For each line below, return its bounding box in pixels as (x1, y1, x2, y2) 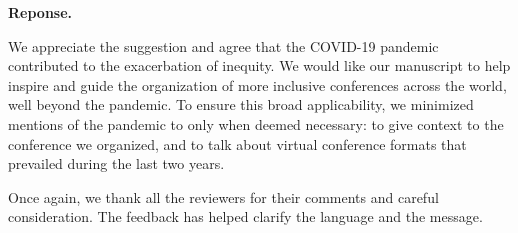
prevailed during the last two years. (8, 153, 225, 174)
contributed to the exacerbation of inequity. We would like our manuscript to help (8, 55, 511, 76)
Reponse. (8, 2, 73, 22)
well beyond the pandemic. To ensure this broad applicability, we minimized (8, 94, 474, 115)
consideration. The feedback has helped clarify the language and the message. (8, 206, 483, 227)
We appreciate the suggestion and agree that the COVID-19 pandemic (8, 35, 439, 56)
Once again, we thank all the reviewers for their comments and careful (8, 186, 439, 207)
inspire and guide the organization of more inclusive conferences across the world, (8, 74, 507, 95)
